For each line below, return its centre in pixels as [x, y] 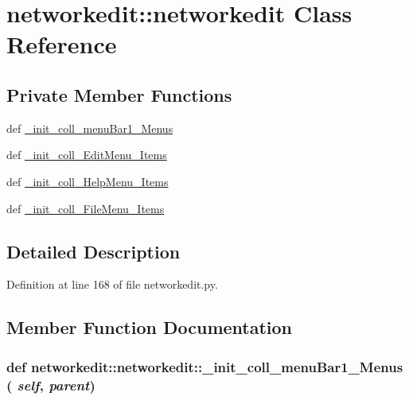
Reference [62, 44]
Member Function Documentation [150, 327]
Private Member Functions [119, 94]
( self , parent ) [51, 384]
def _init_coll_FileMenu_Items [86, 208]
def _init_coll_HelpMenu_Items [88, 181]
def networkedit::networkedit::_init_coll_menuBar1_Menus [205, 366]
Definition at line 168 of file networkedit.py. [112, 284]
